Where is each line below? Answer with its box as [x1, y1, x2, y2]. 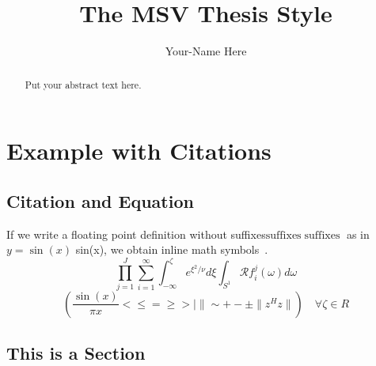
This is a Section [6, 340, 146, 364]
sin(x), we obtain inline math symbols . [75, 241, 268, 258]
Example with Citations [6, 134, 272, 167]
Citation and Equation [6, 188, 194, 213]
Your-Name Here [165, 43, 247, 59]
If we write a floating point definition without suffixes [6, 225, 266, 242]
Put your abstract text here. [25, 77, 142, 91]
